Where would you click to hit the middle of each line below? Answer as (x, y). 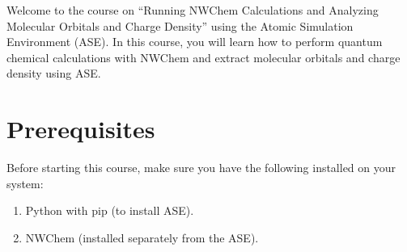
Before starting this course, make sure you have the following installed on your (201, 168)
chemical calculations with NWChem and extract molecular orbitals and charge (203, 57)
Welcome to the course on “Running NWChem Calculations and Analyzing (193, 10)
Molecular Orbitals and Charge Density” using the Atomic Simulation (180, 25)
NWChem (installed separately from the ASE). (142, 237)
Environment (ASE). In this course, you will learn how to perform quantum (195, 42)
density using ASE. (54, 73)
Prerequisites (81, 129)
